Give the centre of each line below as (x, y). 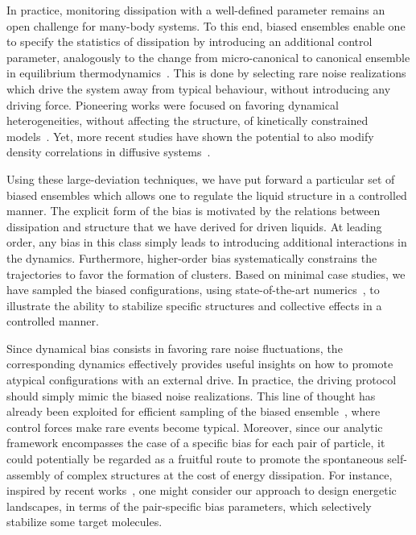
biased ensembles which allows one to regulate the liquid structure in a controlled (207, 195)
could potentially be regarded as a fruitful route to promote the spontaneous (195, 459)
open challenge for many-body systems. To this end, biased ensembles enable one (206, 25)
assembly (29, 474)
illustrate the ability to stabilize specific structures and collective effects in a (194, 305)
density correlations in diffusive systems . (109, 152)
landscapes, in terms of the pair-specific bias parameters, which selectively (189, 506)
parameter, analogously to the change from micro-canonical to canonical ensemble (208, 57)
